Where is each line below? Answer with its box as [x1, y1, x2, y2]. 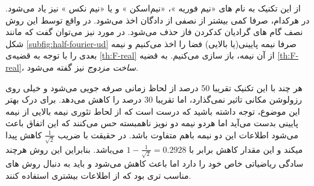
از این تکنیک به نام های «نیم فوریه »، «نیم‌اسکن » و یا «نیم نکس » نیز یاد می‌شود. [5, 2, 301, 14]
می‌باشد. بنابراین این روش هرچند [5, 143, 124, 155]
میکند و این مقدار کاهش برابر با [189, 143, 303, 155]
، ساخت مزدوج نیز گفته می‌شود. [21, 60, 138, 73]
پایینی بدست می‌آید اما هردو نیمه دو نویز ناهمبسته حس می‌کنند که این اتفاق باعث [5, 117, 298, 129]
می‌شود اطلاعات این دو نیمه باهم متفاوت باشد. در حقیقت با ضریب [57, 128, 298, 141]
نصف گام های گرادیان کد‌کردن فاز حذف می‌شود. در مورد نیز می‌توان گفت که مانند [5, 25, 303, 38]
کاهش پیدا [5, 128, 42, 141]
